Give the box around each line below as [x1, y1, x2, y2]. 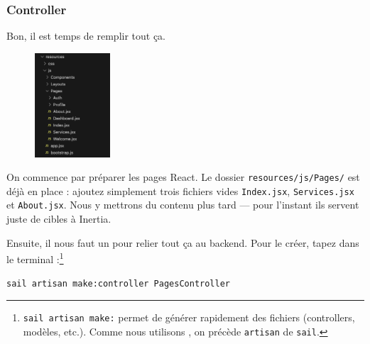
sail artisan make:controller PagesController [6, 278, 230, 289]
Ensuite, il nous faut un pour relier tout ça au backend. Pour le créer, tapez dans [6, 235, 359, 250]
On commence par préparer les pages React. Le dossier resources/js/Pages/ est [6, 170, 360, 184]
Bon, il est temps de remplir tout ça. [6, 28, 166, 43]
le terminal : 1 [6, 250, 64, 266]
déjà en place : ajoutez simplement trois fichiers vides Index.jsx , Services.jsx [6, 183, 354, 198]
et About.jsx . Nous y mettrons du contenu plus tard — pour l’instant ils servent [6, 197, 359, 212]
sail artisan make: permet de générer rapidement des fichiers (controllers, [23, 310, 355, 325]
